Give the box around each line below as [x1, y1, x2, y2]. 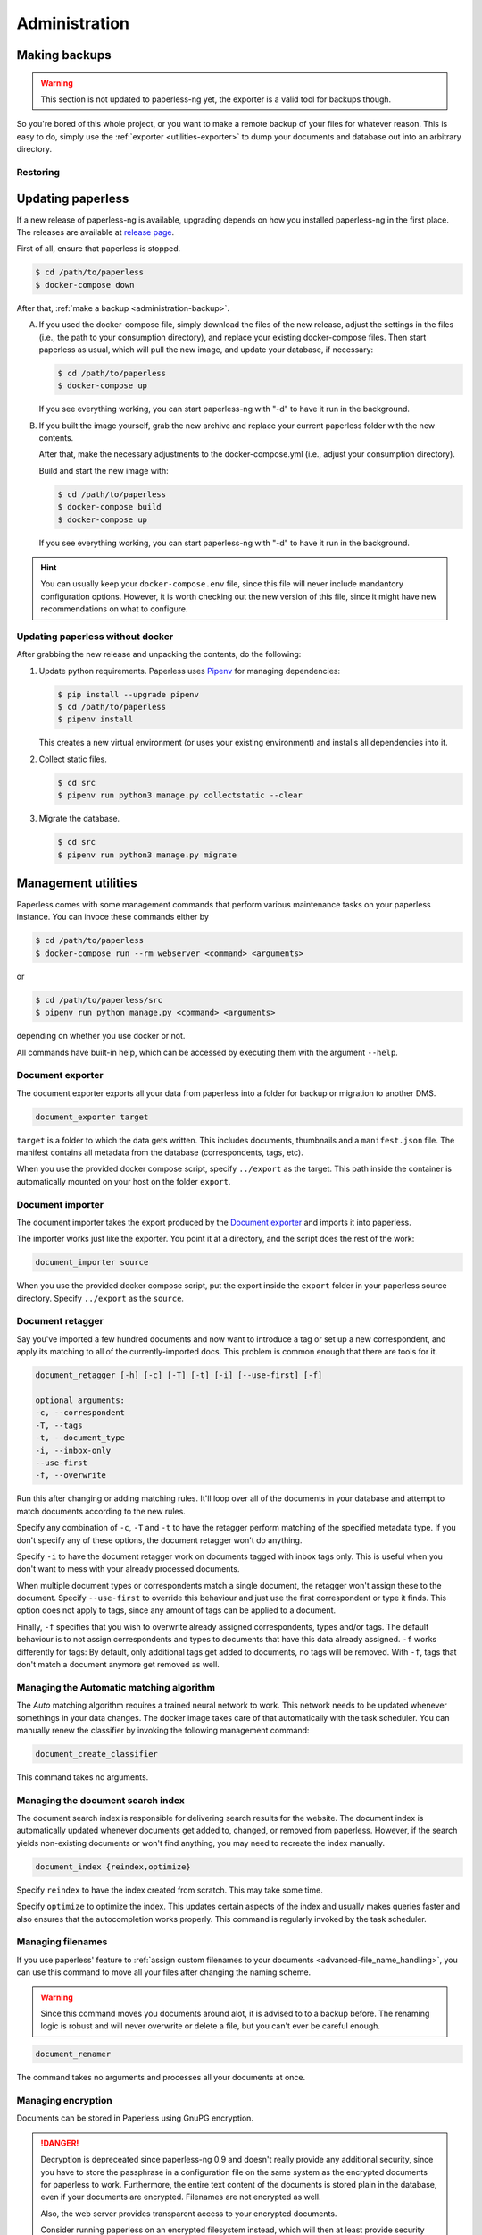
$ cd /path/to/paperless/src [35, 995, 163, 1005]
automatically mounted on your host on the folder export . [16, 1176, 231, 1186]
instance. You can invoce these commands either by [16, 912, 210, 923]
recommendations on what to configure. [40, 603, 188, 614]
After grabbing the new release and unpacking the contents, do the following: [16, 649, 302, 660]
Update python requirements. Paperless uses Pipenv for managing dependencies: [38, 665, 341, 676]
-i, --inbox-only [35, 1445, 112, 1455]
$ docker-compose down [35, 280, 135, 290]
